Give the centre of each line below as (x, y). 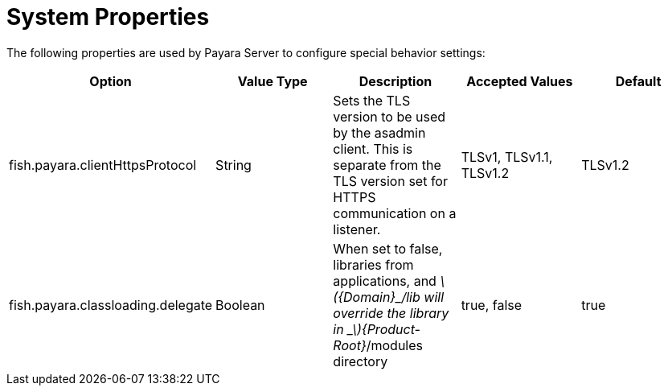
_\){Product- (384, 329)
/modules (394, 345)
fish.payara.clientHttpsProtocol (103, 165)
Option (111, 81)
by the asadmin (379, 132)
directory (361, 361)
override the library (391, 313)
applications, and (385, 281)
